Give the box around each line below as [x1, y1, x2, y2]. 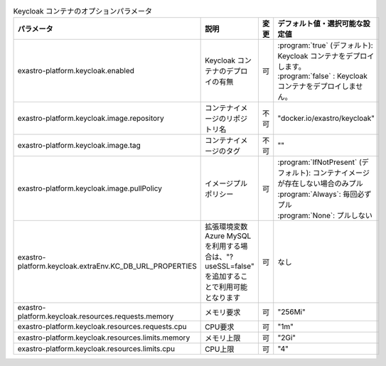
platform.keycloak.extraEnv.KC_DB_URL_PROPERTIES [17, 262, 197, 271]
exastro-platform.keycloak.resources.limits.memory [17, 333, 191, 343]
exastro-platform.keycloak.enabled [17, 66, 135, 76]
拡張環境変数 [205, 222, 248, 232]
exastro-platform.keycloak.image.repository [17, 114, 164, 124]
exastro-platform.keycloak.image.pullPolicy [17, 183, 163, 193]
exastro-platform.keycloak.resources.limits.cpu [17, 344, 176, 354]
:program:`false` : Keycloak [277, 71, 368, 81]
